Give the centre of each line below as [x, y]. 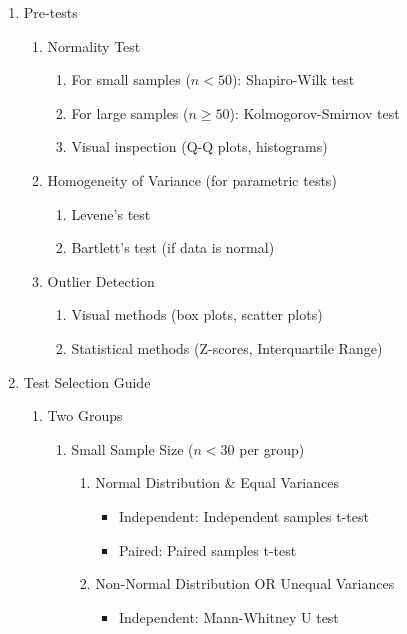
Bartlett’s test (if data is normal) [173, 247]
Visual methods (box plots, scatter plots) [197, 314]
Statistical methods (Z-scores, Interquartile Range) [227, 347]
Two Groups [85, 415]
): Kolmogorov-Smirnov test [314, 112]
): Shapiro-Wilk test [293, 79]
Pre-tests [50, 12]
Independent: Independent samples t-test [243, 515]
